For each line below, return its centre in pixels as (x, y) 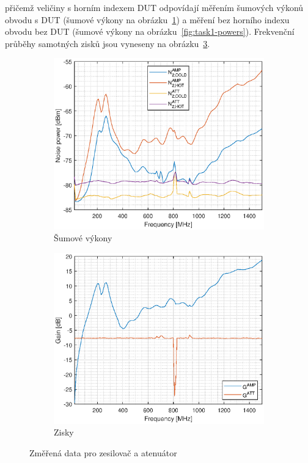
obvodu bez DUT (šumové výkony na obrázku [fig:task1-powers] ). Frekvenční (150, 31)
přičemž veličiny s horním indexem (70, 7)
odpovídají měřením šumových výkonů (231, 7)
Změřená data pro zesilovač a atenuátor (103, 452)
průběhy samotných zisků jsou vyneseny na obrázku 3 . (108, 43)
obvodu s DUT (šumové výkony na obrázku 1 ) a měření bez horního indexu (147, 19)
